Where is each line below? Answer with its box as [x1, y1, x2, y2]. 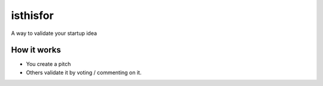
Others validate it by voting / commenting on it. [26, 69, 142, 76]
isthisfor [11, 9, 54, 22]
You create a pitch [26, 60, 71, 68]
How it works [11, 45, 61, 55]
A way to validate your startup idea [11, 30, 97, 37]
